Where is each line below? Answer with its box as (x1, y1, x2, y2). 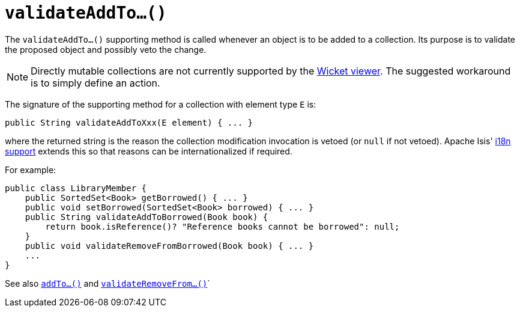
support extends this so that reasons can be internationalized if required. (5, 145, 292, 156)
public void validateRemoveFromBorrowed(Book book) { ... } (25, 240, 314, 251)
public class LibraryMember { (5, 183, 147, 193)
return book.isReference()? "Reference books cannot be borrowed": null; (45, 221, 400, 231)
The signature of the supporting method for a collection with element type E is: (5, 99, 316, 109)
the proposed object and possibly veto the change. (5, 44, 207, 55)
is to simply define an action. (31, 76, 160, 89)
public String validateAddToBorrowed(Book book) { (25, 212, 268, 222)
